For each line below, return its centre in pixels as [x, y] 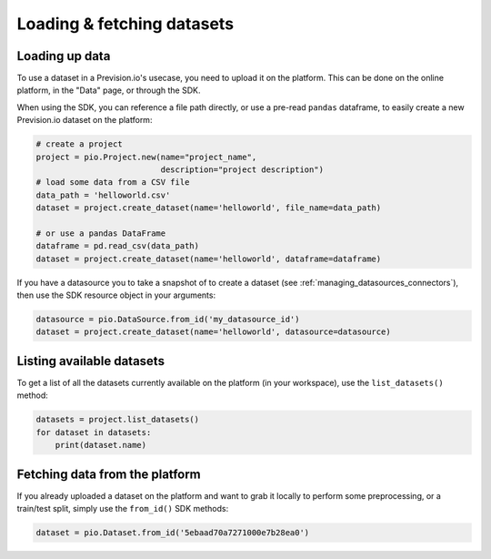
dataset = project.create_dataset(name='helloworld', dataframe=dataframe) [209, 259]
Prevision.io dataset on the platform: [85, 120]
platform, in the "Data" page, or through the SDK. [109, 90]
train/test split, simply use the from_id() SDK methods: [123, 509]
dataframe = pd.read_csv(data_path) [118, 246]
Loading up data [64, 56]
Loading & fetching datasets [125, 24]
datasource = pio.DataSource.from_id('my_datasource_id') [168, 320]
